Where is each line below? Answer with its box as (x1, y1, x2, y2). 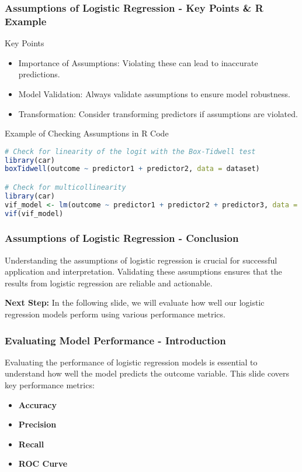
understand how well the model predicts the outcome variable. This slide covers (5, 367, 290, 379)
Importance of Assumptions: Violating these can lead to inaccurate (18, 56, 258, 69)
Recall (18, 437, 44, 450)
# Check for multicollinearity (5, 183, 126, 191)
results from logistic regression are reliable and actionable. (5, 276, 213, 289)
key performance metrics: (5, 379, 95, 391)
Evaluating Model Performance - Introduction (5, 333, 226, 347)
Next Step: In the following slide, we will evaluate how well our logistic (5, 296, 265, 309)
